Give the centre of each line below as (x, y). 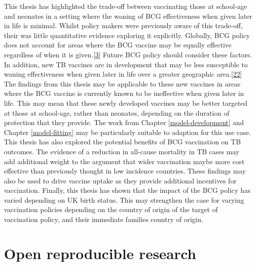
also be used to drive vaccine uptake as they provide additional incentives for (120, 180)
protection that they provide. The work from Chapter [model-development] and (124, 122)
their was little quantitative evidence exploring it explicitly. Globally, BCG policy (127, 35)
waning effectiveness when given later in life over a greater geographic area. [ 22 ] (123, 74)
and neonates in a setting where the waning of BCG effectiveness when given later (128, 16)
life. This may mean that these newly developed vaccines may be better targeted (126, 103)
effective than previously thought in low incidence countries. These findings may (125, 171)
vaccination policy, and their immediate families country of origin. (104, 219)
